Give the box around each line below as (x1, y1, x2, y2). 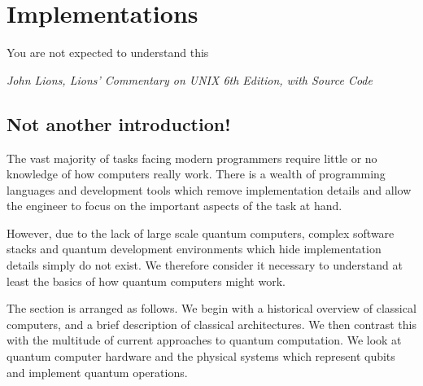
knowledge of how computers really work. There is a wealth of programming (7, 165, 386, 182)
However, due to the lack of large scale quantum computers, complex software (7, 224, 395, 241)
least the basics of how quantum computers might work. (7, 272, 286, 289)
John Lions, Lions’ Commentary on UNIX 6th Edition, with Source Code (7, 71, 373, 88)
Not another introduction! (7, 111, 231, 136)
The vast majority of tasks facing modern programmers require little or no (7, 149, 377, 166)
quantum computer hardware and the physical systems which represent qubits (7, 348, 395, 365)
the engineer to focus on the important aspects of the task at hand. (7, 197, 342, 214)
